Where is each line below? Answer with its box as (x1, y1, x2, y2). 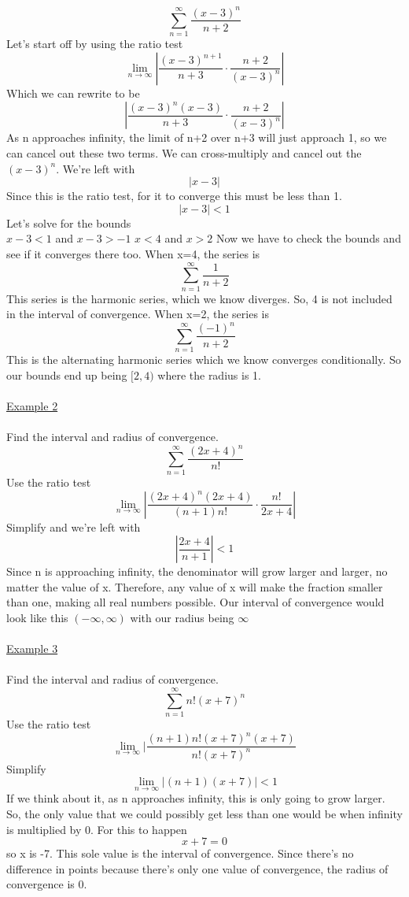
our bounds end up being (6, 366, 127, 383)
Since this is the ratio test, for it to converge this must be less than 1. (6, 187, 342, 204)
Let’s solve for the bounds (6, 214, 131, 231)
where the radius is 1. (157, 366, 261, 383)
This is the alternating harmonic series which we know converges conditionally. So (6, 351, 401, 368)
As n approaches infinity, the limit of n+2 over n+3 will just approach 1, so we (6, 129, 387, 146)
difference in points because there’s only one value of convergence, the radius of (6, 860, 389, 877)
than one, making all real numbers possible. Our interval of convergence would (6, 594, 385, 610)
